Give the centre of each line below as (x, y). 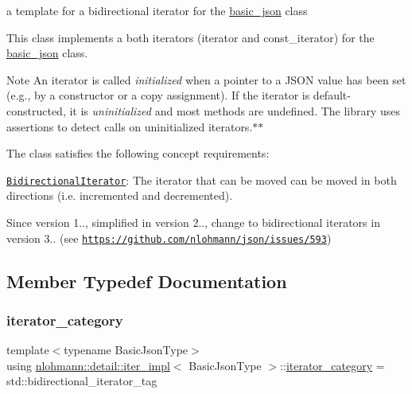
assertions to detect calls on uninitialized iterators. (130, 126)
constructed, (36, 110)
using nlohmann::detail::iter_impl (88, 365)
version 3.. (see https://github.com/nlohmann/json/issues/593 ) (169, 238)
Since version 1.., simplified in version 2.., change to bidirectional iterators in (193, 222)
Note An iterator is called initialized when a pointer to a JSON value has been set (206, 79)
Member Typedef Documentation (147, 281)
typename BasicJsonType (126, 350)
